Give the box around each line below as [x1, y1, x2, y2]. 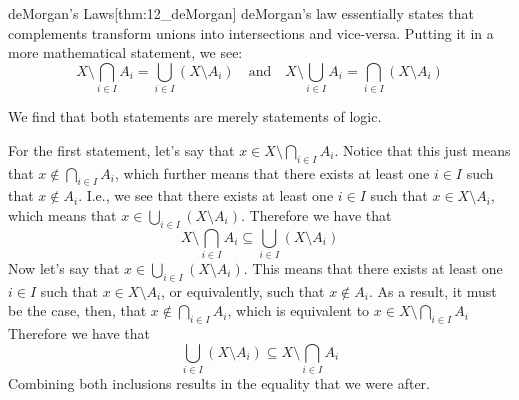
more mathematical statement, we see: [8, 42, 243, 63]
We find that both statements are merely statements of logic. [8, 106, 382, 127]
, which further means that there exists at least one [115, 162, 430, 183]
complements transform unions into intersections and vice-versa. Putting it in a [8, 22, 494, 43]
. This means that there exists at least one [243, 258, 503, 279]
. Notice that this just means [334, 139, 511, 160]
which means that [8, 204, 117, 225]
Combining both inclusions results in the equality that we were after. [8, 373, 430, 394]
